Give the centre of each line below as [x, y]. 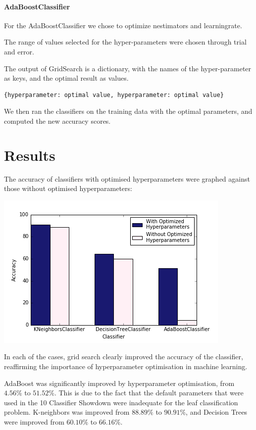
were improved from [34, 422]
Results [30, 155]
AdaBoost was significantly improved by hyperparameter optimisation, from [119, 383]
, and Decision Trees [217, 412]
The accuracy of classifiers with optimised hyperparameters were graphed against [127, 178]
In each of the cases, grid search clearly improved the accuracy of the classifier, [124, 357]
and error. [19, 51]
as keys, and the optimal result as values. [66, 78]
